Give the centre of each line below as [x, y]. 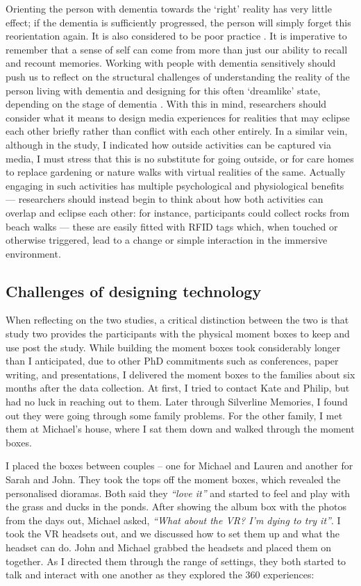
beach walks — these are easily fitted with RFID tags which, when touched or [172, 226]
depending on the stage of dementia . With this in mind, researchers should [166, 104]
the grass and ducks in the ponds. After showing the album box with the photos [176, 507]
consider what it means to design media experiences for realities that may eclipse [178, 117]
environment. [33, 253]
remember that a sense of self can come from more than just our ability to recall [177, 49]
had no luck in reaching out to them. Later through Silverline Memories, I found [177, 402]
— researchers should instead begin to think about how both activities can [165, 199]
